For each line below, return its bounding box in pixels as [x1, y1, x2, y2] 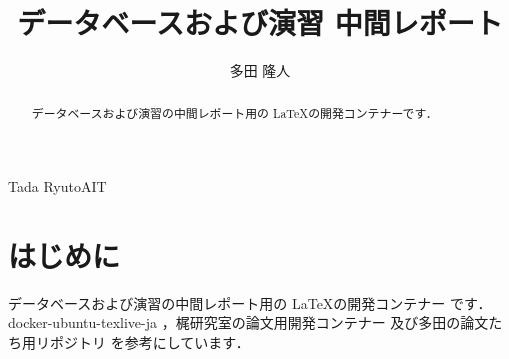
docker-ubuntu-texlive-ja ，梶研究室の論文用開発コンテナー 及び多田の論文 [8, 312, 489, 333]
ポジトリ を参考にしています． [49, 332, 250, 353]
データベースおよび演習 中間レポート [17, 2, 503, 43]
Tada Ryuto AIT [8, 176, 107, 197]
